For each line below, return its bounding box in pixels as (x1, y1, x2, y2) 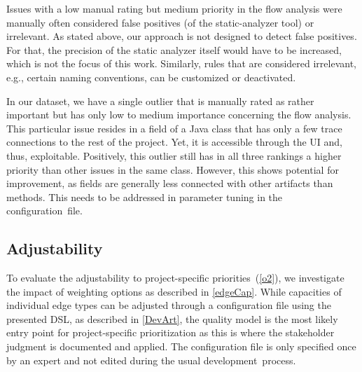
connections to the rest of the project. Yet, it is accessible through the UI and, (6, 135, 342, 149)
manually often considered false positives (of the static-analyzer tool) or (6, 15, 314, 29)
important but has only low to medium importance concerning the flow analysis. (6, 107, 351, 122)
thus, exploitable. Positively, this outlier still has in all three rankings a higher (6, 148, 342, 163)
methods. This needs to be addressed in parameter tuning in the (6, 189, 283, 204)
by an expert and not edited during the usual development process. (6, 352, 296, 367)
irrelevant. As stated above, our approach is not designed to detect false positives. (6, 29, 357, 43)
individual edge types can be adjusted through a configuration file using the (6, 298, 331, 312)
